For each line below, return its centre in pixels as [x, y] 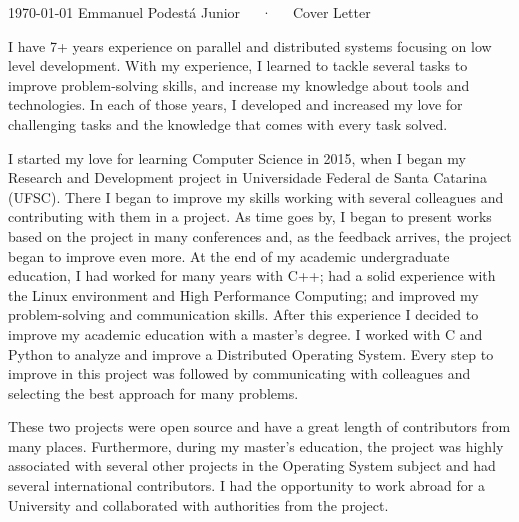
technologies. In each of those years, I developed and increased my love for [235, 104]
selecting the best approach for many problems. [153, 392]
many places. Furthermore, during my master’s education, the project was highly [256, 445]
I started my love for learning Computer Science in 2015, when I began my [237, 157]
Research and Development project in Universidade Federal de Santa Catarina [247, 177]
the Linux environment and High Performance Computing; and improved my [243, 294]
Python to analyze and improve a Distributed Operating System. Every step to [251, 353]
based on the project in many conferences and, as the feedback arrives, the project [260, 235]
